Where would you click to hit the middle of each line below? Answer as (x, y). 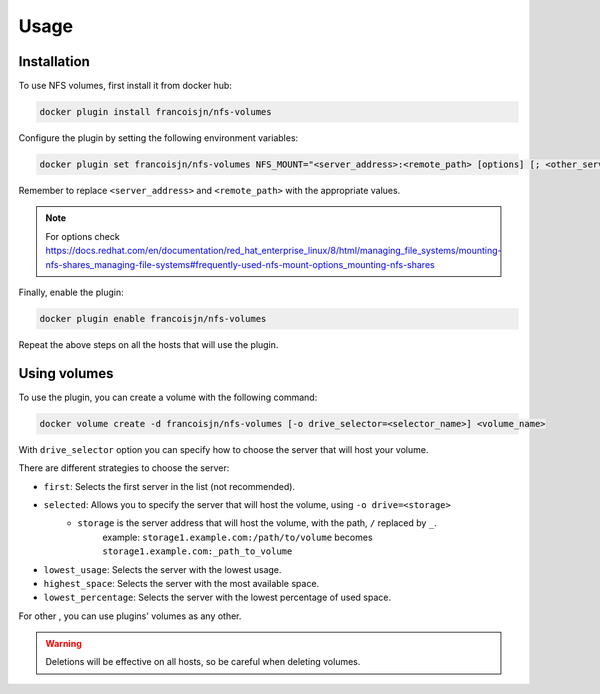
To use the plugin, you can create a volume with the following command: (168, 397)
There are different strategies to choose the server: (124, 468)
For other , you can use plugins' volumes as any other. (130, 616)
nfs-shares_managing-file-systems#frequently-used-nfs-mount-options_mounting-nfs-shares (240, 264)
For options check (82, 236)
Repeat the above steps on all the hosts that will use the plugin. (148, 344)
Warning (63, 644)
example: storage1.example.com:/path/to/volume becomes (238, 537)
